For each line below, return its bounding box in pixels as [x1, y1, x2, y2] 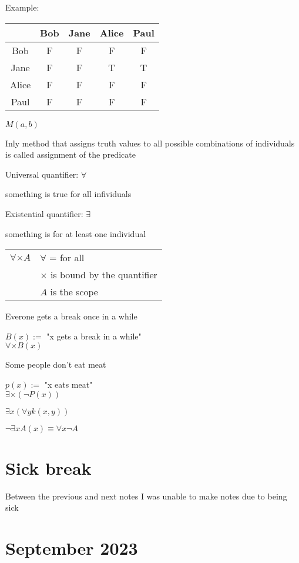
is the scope [50, 285, 98, 299]
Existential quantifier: [5, 207, 83, 219]
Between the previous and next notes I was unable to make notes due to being [5, 489, 287, 502]
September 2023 [5, 536, 138, 560]
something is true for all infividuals [5, 188, 132, 200]
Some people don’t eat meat [5, 358, 106, 371]
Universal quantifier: [5, 168, 79, 180]
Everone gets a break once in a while [5, 310, 137, 322]
